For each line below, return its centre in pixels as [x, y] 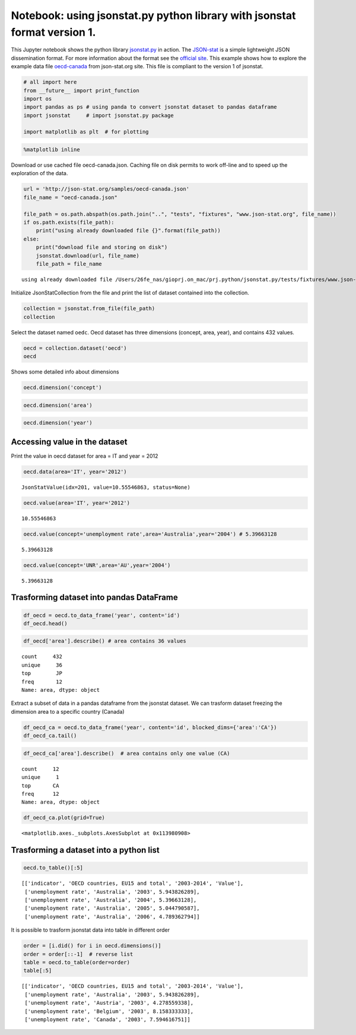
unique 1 [40, 777]
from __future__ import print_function [81, 90]
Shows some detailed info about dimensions [65, 372]
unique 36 [42, 665]
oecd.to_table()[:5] [53, 868]
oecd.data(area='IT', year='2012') [75, 471]
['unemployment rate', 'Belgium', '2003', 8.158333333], [109, 1011]
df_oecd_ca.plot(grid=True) [64, 818]
